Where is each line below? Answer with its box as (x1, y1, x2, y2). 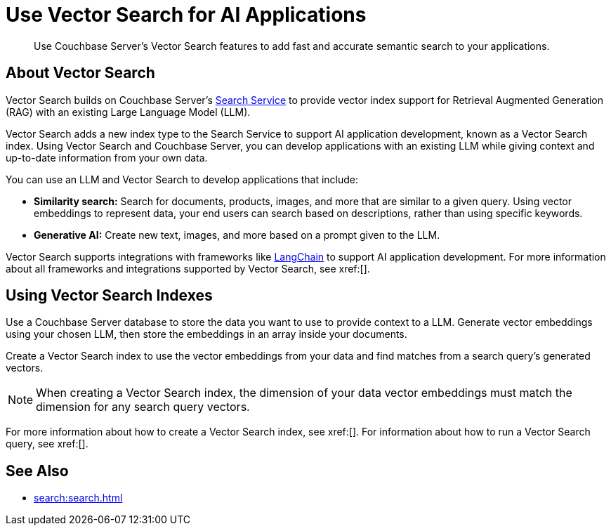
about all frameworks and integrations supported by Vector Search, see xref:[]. (6, 262, 370, 275)
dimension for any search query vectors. (36, 400, 250, 414)
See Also (6, 461, 69, 480)
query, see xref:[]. (6, 438, 88, 450)
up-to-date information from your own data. (6, 151, 208, 164)
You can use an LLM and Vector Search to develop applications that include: (6, 173, 359, 185)
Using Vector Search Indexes (6, 287, 213, 305)
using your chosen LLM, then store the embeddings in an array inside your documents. (6, 328, 407, 341)
